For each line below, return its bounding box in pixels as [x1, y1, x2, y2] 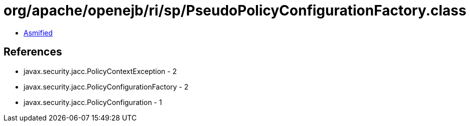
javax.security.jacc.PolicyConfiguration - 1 [24, 97, 162, 106]
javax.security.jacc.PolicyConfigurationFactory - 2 [24, 82, 188, 91]
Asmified [24, 28, 53, 37]
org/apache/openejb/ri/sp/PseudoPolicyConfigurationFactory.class [4, 2, 466, 19]
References [4, 45, 62, 58]
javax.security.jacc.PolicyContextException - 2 [24, 66, 177, 75]
